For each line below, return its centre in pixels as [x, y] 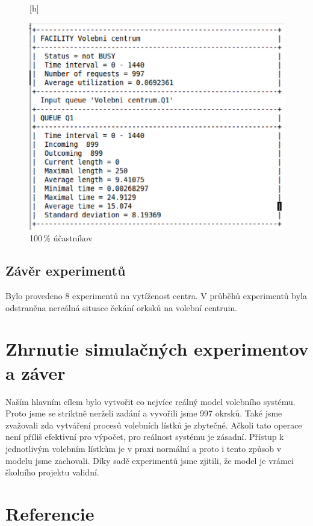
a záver [36, 372]
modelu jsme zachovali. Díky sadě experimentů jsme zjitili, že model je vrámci [150, 460]
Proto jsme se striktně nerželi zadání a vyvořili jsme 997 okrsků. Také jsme [144, 413]
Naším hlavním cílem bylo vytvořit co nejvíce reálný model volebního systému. [150, 401]
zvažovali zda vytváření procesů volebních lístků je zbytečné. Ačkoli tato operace [154, 425]
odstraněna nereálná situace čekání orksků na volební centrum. [122, 307]
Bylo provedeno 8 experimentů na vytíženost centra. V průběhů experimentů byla [156, 296]
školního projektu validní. [52, 472]
